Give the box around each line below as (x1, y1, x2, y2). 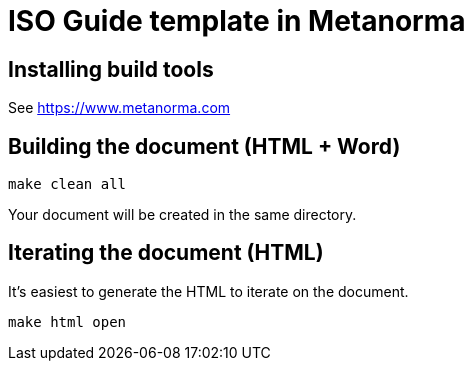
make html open (8, 313, 127, 330)
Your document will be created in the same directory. (8, 206, 357, 224)
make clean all (8, 176, 127, 193)
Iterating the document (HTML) (8, 240, 324, 266)
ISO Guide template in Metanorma (8, 4, 466, 38)
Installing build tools (8, 56, 214, 82)
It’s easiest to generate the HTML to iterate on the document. (8, 282, 409, 300)
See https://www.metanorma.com (8, 99, 231, 117)
